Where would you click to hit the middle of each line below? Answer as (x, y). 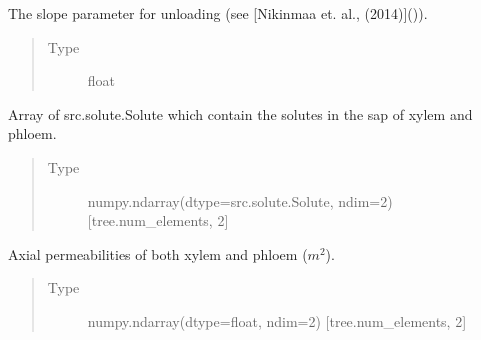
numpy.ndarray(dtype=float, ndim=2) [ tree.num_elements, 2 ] (277, 320)
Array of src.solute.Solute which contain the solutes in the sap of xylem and (240, 113)
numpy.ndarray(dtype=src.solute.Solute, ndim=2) (240, 200)
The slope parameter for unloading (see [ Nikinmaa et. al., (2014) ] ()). (218, 13)
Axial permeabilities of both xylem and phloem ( (158, 253)
